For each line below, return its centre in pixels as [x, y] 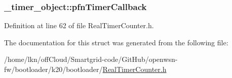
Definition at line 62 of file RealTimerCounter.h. [79, 25]
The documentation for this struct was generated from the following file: [116, 42]
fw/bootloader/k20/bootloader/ [53, 69]
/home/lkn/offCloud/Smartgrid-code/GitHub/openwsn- [91, 59]
